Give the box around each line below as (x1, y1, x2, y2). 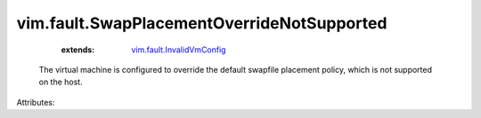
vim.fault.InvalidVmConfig (131, 44, 226, 55)
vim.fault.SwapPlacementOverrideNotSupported (16, 13, 387, 33)
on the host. (38, 76, 84, 88)
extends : (61, 44, 95, 55)
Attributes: (16, 97, 55, 107)
